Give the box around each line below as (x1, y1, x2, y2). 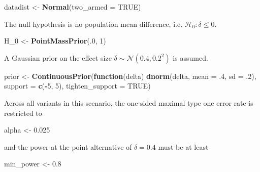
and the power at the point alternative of (4, 141, 132, 152)
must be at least (158, 141, 209, 152)
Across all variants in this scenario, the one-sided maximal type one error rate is (4, 97, 253, 108)
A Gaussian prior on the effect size (4, 52, 112, 63)
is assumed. (173, 52, 208, 63)
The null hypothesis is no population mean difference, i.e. (4, 18, 183, 29)
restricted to (4, 107, 42, 118)
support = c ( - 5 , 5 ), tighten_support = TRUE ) (4, 80, 151, 91)
